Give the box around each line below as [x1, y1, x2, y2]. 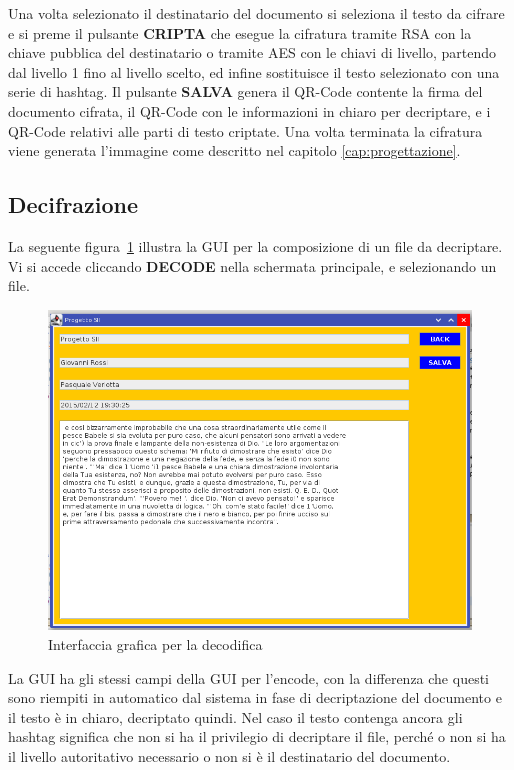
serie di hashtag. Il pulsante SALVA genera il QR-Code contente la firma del [8, 81, 483, 102]
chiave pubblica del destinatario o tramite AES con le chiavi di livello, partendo [8, 42, 497, 63]
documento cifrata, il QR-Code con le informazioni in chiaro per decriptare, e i [8, 100, 491, 121]
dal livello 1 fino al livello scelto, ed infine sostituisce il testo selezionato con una [8, 61, 500, 82]
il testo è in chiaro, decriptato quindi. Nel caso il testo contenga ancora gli [8, 706, 463, 727]
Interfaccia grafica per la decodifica [48, 633, 263, 654]
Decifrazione [8, 189, 139, 220]
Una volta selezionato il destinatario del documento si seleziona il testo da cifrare [8, 3, 505, 23]
